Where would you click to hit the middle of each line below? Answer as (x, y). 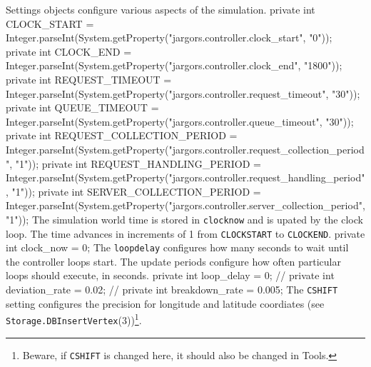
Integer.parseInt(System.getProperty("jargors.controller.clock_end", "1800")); (174, 65)
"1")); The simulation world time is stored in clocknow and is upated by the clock (184, 219)
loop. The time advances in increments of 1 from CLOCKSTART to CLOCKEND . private (185, 233)
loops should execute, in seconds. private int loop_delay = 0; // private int (170, 275)
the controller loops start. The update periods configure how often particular (173, 261)
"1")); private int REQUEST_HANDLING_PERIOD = (138, 163)
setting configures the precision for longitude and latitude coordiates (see (165, 303)
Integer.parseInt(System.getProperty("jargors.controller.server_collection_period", (185, 205)
